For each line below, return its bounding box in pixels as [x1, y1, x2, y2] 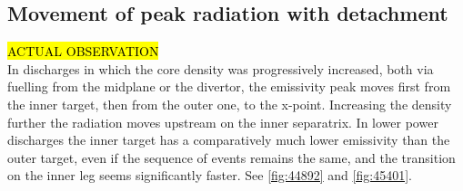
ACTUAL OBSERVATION [7, 42, 159, 61]
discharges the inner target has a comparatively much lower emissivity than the [7, 130, 450, 149]
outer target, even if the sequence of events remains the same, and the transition [7, 148, 456, 167]
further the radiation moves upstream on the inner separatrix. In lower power [7, 112, 438, 131]
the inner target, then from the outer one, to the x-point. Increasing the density [7, 94, 452, 113]
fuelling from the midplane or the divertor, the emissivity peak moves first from [7, 77, 451, 96]
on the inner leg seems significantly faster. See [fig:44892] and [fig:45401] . [7, 166, 412, 185]
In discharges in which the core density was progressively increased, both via [7, 59, 434, 78]
